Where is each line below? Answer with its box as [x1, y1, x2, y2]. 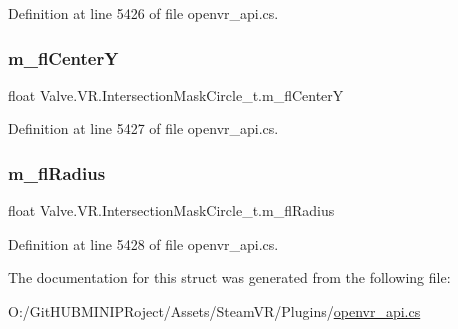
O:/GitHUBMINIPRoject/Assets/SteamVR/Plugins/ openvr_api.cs [8, 301, 421, 321]
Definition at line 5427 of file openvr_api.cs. [8, 118, 279, 139]
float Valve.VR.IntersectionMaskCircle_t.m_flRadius [8, 200, 335, 221]
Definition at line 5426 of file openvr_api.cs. [8, 3, 279, 23]
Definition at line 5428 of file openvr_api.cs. [8, 233, 279, 254]
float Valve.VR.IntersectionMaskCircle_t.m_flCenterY [8, 84, 344, 105]
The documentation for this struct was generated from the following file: [8, 267, 451, 288]
